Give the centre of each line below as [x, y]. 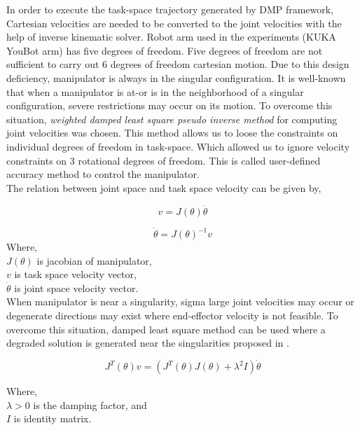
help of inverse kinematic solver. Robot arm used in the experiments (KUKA [171, 37]
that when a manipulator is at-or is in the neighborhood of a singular [155, 91]
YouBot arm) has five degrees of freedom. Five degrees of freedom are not [165, 50]
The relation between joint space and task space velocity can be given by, [164, 187]
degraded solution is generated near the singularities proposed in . [148, 343]
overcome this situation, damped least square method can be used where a [166, 329]
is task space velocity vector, [75, 274]
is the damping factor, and [90, 404]
